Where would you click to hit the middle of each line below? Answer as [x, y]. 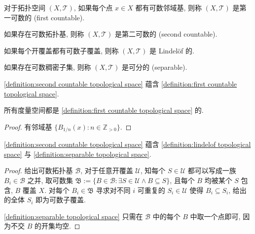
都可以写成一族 [212, 170]
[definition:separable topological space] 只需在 [73, 216]
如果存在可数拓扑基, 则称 [44, 34]
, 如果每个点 [93, 7]
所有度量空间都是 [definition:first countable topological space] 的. [104, 110]
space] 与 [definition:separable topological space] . [78, 154]
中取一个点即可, [215, 216]
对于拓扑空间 [25, 7]
